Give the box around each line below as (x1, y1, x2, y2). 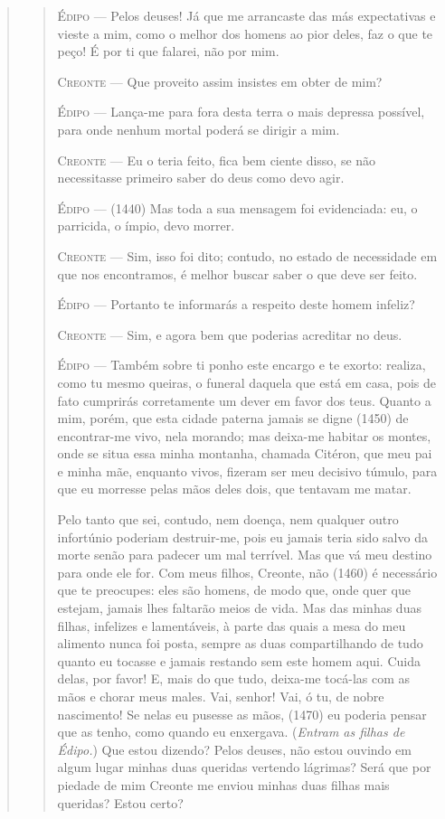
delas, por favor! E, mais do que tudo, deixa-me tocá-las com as (57, 669, 411, 688)
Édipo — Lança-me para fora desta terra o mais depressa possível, (57, 102, 425, 121)
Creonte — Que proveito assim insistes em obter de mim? (57, 71, 383, 90)
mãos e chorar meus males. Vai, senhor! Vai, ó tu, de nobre (57, 687, 384, 705)
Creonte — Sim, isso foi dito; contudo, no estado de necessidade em (57, 246, 438, 265)
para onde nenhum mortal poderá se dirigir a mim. (57, 119, 340, 138)
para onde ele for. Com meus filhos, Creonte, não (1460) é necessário (57, 562, 438, 581)
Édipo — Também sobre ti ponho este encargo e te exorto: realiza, (57, 355, 426, 374)
